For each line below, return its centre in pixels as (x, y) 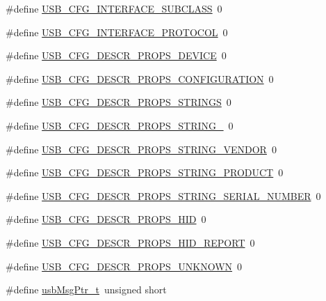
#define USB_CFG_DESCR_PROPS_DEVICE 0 (116, 55)
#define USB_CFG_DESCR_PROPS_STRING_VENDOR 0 (141, 149)
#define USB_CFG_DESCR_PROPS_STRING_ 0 (120, 125)
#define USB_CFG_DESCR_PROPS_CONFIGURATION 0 (140, 78)
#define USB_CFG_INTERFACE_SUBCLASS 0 (114, 8)
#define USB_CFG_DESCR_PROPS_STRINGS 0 (119, 102)
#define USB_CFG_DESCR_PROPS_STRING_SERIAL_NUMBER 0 (163, 195)
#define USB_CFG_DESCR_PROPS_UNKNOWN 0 (124, 266)
